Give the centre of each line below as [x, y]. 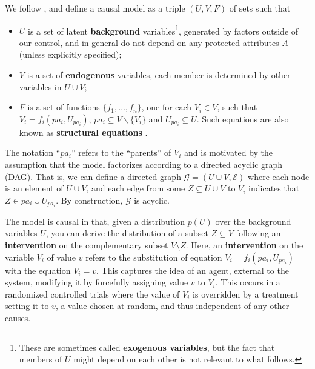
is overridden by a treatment [246, 294]
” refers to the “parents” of [121, 152]
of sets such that [260, 8]
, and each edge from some [136, 188]
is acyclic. [152, 200]
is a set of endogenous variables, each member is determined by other [159, 75]
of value [61, 257]
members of [41, 359]
